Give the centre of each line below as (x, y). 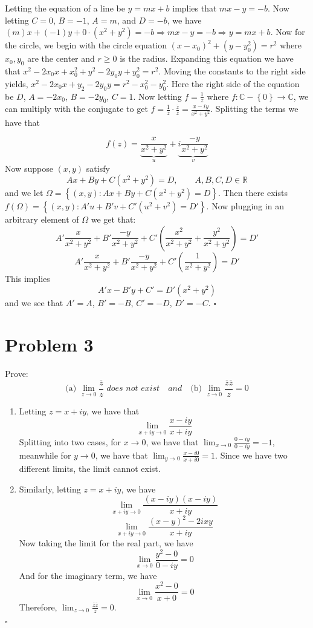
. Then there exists (253, 193)
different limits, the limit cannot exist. (90, 469)
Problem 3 (49, 345)
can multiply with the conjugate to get (76, 109)
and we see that (34, 303)
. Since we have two (251, 455)
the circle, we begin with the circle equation (86, 45)
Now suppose (29, 168)
